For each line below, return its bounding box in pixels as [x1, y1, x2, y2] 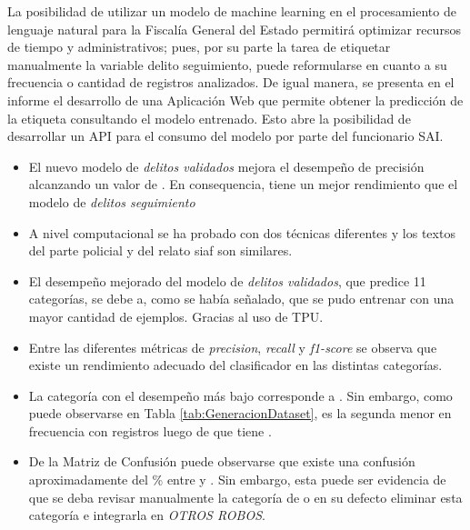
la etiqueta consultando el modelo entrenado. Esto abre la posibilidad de [7, 108, 411, 127]
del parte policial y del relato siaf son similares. [28, 241, 293, 260]
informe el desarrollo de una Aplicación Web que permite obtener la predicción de [7, 90, 464, 109]
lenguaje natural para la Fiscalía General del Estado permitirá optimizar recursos [7, 19, 461, 38]
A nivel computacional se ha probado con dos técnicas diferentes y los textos [28, 223, 455, 242]
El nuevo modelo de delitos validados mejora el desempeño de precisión [28, 156, 425, 175]
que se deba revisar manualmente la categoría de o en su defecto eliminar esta [28, 487, 463, 506]
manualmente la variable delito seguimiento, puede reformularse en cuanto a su [7, 55, 447, 74]
